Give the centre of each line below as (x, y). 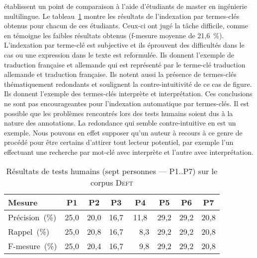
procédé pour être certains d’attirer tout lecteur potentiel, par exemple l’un (119, 142)
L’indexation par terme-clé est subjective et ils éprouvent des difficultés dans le (124, 45)
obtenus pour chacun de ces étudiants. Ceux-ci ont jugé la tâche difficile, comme (126, 26)
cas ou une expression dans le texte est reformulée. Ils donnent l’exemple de (119, 54)
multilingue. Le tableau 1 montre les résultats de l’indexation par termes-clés (122, 16)
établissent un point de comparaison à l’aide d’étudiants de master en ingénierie (126, 6)
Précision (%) (32, 217)
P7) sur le (200, 171)
